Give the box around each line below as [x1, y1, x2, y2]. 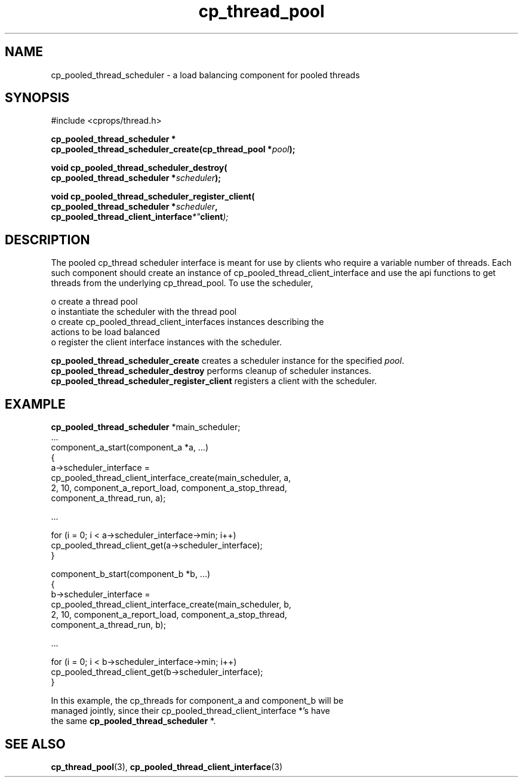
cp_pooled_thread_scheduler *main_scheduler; [51, 422, 241, 433]
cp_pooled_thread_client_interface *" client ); [51, 211, 229, 222]
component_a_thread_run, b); [51, 620, 166, 630]
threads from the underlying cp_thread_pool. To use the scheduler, [51, 278, 313, 289]
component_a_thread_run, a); [51, 493, 166, 504]
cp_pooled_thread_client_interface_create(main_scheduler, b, [51, 599, 291, 610]
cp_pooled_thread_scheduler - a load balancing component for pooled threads [51, 69, 360, 80]
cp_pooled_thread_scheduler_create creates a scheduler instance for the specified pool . [51, 355, 404, 366]
